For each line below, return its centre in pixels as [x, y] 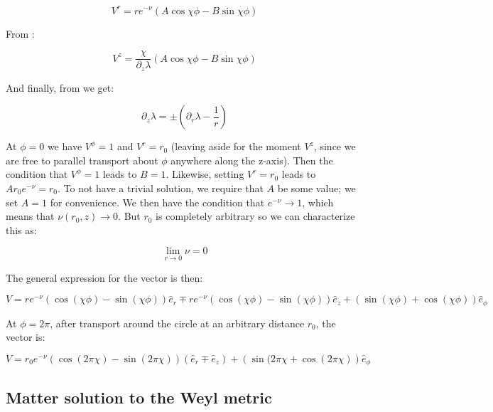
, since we [335, 146]
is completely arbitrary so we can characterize [255, 216]
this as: [21, 229]
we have [65, 146]
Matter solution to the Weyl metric [139, 397]
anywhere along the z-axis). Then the [252, 160]
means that [30, 216]
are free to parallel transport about [82, 160]
